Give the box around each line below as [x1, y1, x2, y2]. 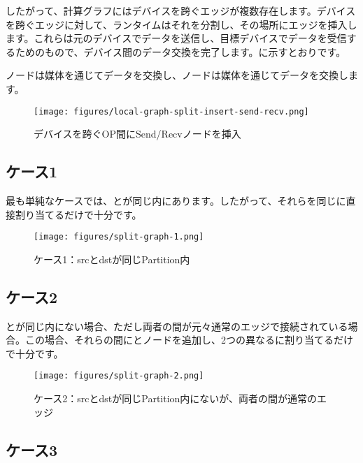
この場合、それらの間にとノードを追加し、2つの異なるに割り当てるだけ [24, 332, 353, 347]
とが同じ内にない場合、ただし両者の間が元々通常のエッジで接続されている [6, 318, 348, 333]
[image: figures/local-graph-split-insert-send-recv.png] [34, 106, 309, 117]
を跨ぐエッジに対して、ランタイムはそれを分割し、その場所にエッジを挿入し [6, 17, 357, 31]
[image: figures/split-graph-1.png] [34, 232, 204, 242]
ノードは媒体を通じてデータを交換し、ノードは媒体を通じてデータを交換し [6, 68, 348, 82]
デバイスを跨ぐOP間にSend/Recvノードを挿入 [34, 126, 241, 141]
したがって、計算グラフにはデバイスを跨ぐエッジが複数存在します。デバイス [6, 3, 356, 17]
